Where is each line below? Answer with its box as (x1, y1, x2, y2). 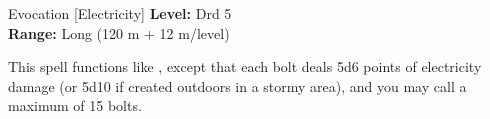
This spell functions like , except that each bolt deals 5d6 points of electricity (8, 56, 482, 77)
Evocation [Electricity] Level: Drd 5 (8, 3, 232, 23)
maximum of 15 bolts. (8, 95, 142, 116)
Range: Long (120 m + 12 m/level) (8, 22, 230, 43)
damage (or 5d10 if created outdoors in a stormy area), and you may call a (8, 75, 467, 96)
